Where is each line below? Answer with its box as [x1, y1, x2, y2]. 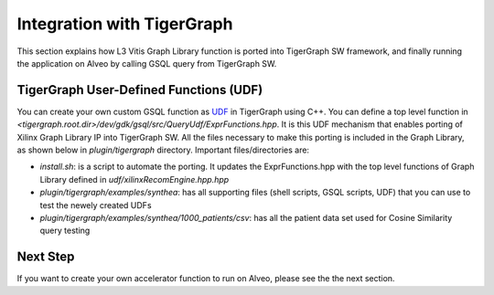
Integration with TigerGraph [16, 14, 233, 34]
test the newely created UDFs [39, 199, 152, 210]
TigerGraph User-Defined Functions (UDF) [16, 82, 263, 98]
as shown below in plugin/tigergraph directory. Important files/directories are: [16, 144, 310, 155]
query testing [39, 225, 91, 237]
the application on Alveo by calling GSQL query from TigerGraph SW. [16, 58, 277, 68]
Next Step [16, 249, 75, 265]
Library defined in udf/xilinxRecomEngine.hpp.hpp [39, 174, 230, 184]
